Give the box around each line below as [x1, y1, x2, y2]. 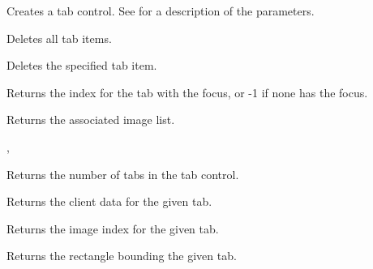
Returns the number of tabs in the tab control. [6, 165, 239, 182]
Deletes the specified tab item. [6, 57, 157, 74]
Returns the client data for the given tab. [6, 193, 212, 210]
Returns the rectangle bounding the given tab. [6, 247, 237, 264]
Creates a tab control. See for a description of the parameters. [6, 2, 315, 19]
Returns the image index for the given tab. [6, 220, 219, 237]
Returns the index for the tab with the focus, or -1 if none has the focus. [6, 83, 368, 100]
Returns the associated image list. [6, 111, 175, 128]
